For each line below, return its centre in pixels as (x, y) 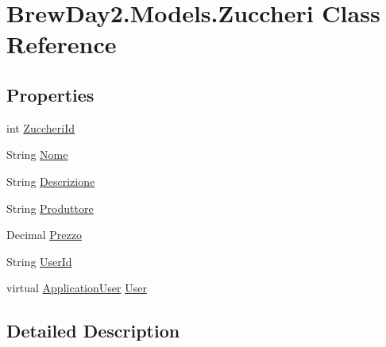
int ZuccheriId (41, 127)
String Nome (37, 154)
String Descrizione (51, 181)
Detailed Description (93, 331)
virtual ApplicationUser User (77, 288)
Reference (62, 44)
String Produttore (50, 208)
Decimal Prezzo (44, 235)
